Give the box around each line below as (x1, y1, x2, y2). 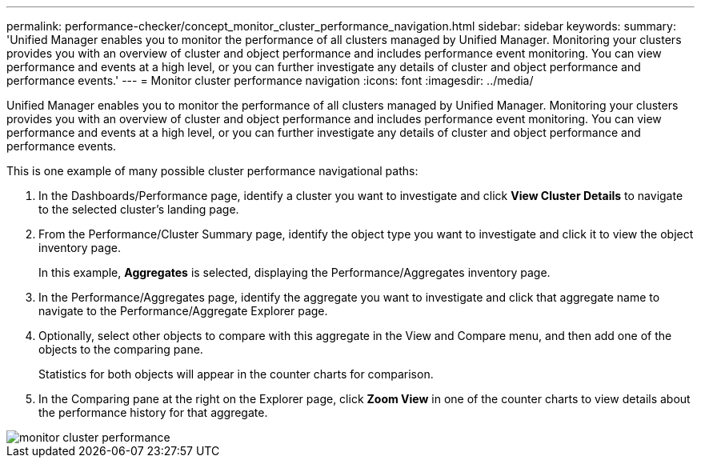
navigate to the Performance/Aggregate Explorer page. (38, 304, 328, 318)
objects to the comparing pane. (38, 342, 203, 356)
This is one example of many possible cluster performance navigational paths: (6, 164, 419, 178)
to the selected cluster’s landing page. (38, 202, 239, 216)
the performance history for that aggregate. (38, 406, 268, 419)
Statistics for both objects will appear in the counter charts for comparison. (38, 367, 434, 381)
